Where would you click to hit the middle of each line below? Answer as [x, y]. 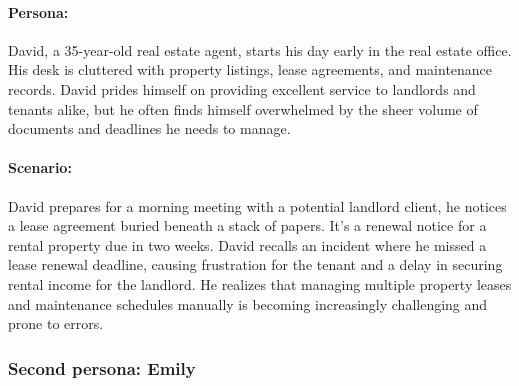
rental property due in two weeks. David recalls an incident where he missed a [247, 244]
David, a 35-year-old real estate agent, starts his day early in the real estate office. [260, 49]
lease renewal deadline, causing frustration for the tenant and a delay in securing [255, 264]
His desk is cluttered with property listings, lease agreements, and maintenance [250, 69]
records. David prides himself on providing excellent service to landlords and [242, 88]
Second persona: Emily [102, 367]
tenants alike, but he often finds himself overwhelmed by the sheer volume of [243, 108]
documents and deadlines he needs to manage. [149, 128]
